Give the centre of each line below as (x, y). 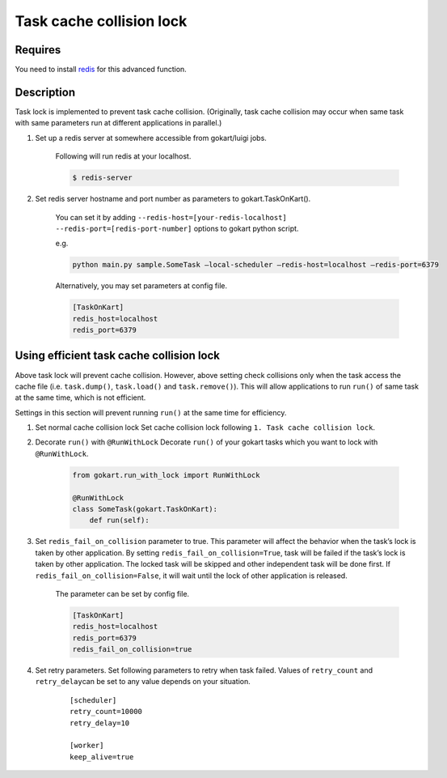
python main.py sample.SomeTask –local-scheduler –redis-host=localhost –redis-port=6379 (256, 265)
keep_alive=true (102, 757)
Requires (38, 50)
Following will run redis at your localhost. (123, 156)
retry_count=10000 (106, 712)
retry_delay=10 (100, 723)
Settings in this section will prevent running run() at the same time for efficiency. (151, 412)
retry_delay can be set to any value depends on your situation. (143, 682)
